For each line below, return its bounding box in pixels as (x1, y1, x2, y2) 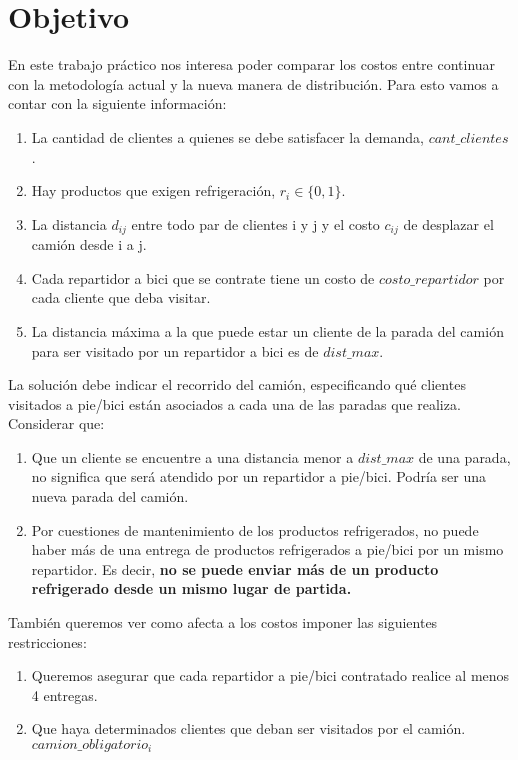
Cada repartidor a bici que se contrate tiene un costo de (31, 267, 375, 288)
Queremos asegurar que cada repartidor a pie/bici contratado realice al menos (31, 665, 510, 686)
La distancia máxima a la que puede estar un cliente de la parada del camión (31, 320, 504, 341)
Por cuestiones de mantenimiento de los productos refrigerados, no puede (31, 519, 479, 540)
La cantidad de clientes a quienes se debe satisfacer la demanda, (31, 126, 424, 147)
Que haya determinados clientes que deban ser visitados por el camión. (31, 718, 466, 739)
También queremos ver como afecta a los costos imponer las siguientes (8, 612, 438, 633)
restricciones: (8, 631, 87, 652)
